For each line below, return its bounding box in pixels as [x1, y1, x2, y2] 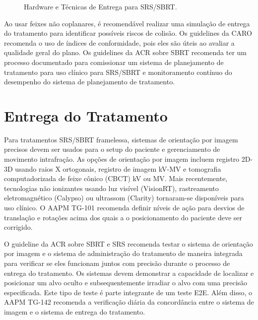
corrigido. [4, 222, 33, 232]
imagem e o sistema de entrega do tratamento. [4, 306, 145, 317]
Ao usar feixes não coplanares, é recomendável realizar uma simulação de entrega [4, 18, 250, 28]
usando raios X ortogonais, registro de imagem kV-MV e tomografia [15, 163, 221, 174]
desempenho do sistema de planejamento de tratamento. [4, 76, 175, 87]
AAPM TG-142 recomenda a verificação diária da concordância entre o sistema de [4, 297, 254, 307]
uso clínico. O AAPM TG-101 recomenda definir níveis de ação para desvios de [4, 202, 245, 213]
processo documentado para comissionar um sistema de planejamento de [4, 57, 224, 67]
